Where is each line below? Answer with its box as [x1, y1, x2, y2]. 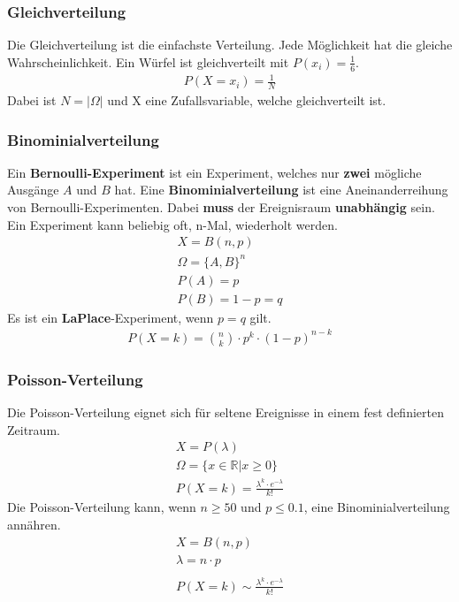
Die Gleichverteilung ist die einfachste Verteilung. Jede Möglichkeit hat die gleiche [7, 35, 453, 54]
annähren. [7, 514, 61, 533]
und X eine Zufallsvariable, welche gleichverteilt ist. [107, 91, 386, 110]
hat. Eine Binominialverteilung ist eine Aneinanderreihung [114, 180, 448, 199]
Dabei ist [7, 91, 57, 110]
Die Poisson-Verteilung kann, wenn [7, 498, 196, 516]
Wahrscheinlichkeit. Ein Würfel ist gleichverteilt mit [7, 52, 289, 71]
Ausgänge [7, 180, 59, 199]
